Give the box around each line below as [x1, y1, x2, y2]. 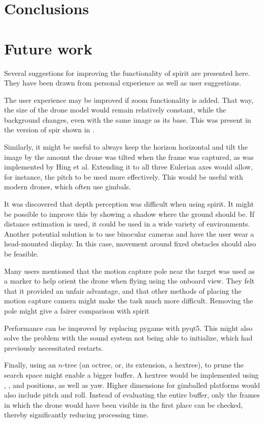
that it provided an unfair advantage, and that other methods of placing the [4, 285, 242, 296]
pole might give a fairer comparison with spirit [4, 305, 150, 316]
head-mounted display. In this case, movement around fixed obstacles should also [4, 238, 256, 249]
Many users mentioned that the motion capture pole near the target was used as [4, 265, 255, 276]
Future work [4, 38, 93, 59]
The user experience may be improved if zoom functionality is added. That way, [4, 94, 253, 105]
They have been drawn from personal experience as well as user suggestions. [4, 77, 242, 88]
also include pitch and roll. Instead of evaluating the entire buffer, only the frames [4, 389, 260, 400]
